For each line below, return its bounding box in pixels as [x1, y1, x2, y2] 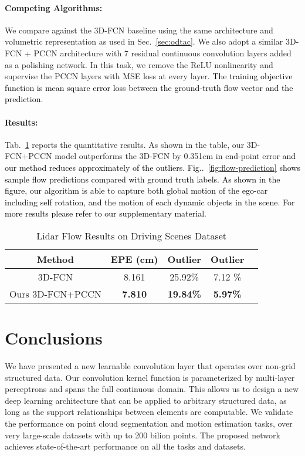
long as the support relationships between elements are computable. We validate [5, 406, 293, 418]
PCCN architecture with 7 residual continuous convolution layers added [33, 46, 292, 59]
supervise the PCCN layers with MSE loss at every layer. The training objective [5, 70, 293, 82]
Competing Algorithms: [5, 1, 103, 13]
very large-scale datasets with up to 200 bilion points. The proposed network [5, 428, 280, 441]
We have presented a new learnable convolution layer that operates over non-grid [5, 360, 296, 372]
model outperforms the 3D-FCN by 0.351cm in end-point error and [55, 150, 296, 162]
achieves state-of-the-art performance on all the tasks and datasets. [5, 440, 246, 452]
